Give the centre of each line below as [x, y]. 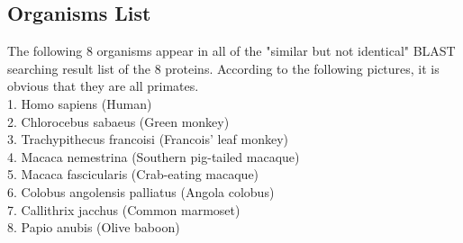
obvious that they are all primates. [103, 86]
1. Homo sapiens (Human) [80, 103]
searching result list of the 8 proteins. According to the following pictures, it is [223, 68]
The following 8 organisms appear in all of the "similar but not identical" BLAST [231, 51]
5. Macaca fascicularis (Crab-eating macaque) [133, 174]
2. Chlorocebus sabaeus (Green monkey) [118, 121]
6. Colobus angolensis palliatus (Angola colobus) [141, 191]
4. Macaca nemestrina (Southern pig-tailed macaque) [154, 156]
